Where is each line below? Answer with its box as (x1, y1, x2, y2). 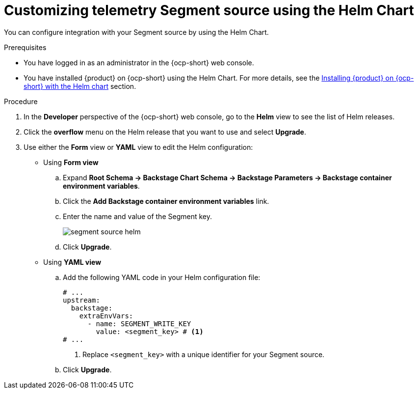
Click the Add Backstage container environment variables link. (63, 196, 269, 205)
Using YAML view (43, 257, 102, 266)
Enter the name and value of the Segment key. (63, 212, 212, 221)
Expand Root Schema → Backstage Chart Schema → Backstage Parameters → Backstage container (63, 173, 392, 182)
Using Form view (43, 158, 99, 167)
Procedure (4, 97, 38, 106)
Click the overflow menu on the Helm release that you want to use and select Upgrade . (24, 127, 306, 136)
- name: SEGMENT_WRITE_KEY (87, 319, 191, 328)
